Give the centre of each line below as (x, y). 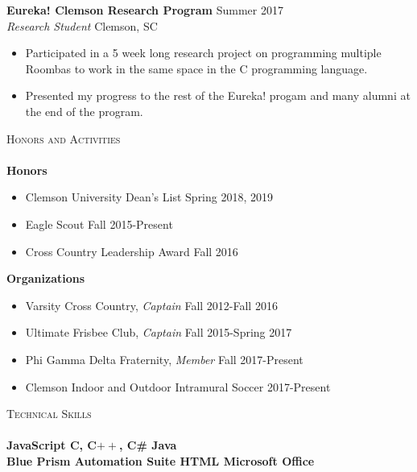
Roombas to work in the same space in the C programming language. (196, 68)
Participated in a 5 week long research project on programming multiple (203, 53)
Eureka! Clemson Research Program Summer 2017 (145, 10)
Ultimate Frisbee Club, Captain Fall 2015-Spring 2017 (159, 332)
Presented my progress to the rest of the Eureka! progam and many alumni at (218, 95)
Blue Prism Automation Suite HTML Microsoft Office (161, 460)
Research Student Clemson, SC (82, 25)
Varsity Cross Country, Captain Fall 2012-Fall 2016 (151, 305)
